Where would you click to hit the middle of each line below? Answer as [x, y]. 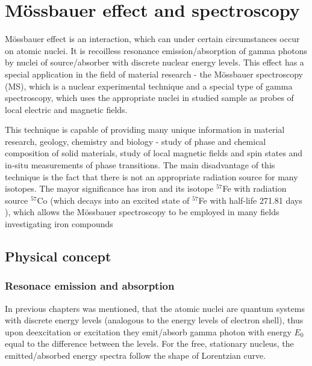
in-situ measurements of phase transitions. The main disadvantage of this [140, 165]
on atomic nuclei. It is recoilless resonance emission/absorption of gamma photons [156, 50]
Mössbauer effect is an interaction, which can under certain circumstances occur [152, 39]
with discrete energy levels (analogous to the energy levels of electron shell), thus [154, 320]
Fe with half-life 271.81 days [250, 200]
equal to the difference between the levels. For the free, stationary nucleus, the [149, 343]
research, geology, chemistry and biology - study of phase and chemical [136, 141]
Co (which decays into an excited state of [113, 200]
